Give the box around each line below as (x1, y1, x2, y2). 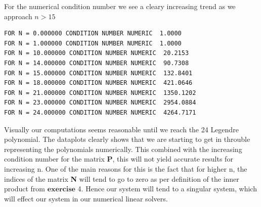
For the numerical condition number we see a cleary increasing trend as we (4, 1, 236, 11)
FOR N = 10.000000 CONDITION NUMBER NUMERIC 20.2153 (4, 49, 189, 57)
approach (4, 11, 32, 21)
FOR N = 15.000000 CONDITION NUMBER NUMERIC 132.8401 (4, 69, 193, 77)
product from (4, 183, 45, 194)
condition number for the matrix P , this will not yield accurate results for (4, 153, 233, 164)
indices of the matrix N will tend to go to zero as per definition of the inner (4, 173, 239, 184)
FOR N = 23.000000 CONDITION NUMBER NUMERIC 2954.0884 (4, 99, 196, 107)
